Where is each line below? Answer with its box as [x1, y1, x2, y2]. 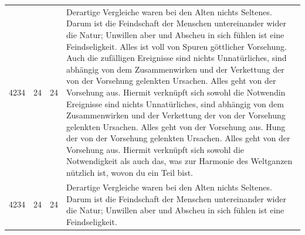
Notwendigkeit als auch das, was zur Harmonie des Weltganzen [66, 155, 293, 167]
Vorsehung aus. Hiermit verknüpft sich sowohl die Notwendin [66, 86, 286, 98]
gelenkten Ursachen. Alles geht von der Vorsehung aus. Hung [66, 120, 286, 132]
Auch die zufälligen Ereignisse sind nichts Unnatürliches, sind [66, 52, 287, 64]
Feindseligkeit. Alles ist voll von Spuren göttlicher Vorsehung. [66, 40, 287, 52]
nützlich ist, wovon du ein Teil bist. [66, 166, 193, 179]
